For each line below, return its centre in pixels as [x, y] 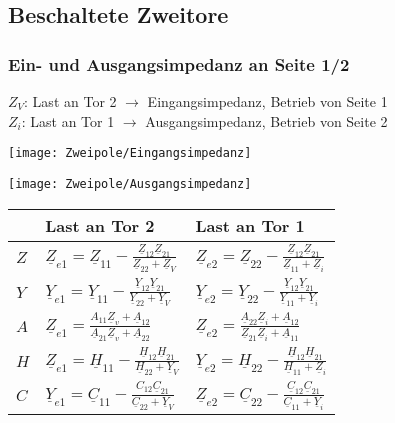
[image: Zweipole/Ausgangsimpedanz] [130, 183]
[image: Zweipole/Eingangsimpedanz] [130, 153]
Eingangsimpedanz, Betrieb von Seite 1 [267, 101]
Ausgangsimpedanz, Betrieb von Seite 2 [266, 120]
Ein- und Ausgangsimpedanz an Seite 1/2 [179, 63]
